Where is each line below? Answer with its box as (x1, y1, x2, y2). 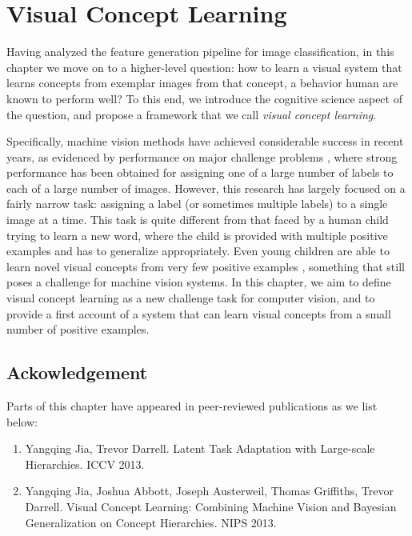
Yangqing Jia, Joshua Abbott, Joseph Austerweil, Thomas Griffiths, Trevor (25, 482, 394, 499)
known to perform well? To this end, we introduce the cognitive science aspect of (6, 90, 402, 106)
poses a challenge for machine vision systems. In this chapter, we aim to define (6, 274, 391, 290)
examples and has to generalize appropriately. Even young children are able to (6, 242, 390, 259)
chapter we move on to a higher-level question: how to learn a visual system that (6, 58, 402, 75)
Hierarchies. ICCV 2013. (25, 455, 145, 472)
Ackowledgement (6, 360, 148, 385)
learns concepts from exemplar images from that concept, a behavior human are (6, 74, 398, 91)
